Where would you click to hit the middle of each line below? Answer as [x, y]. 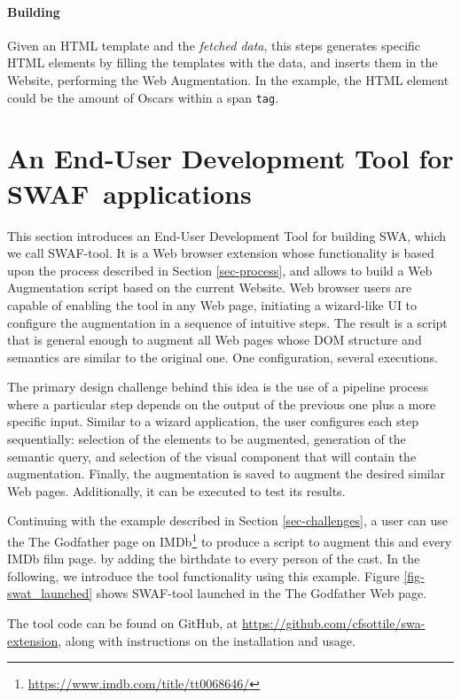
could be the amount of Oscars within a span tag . [143, 97]
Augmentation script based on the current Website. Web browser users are [210, 287]
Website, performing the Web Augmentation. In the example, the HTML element [228, 79]
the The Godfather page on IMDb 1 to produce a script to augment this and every [230, 540]
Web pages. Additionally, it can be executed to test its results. [176, 490]
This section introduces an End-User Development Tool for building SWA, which [227, 235]
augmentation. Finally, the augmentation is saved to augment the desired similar [227, 474]
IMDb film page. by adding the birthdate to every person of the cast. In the [214, 559]
